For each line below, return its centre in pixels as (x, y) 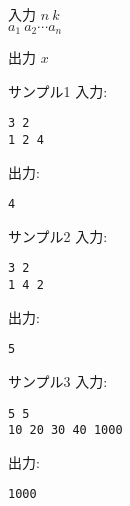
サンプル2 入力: (58, 235)
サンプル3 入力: (58, 380)
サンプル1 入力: (58, 90)
